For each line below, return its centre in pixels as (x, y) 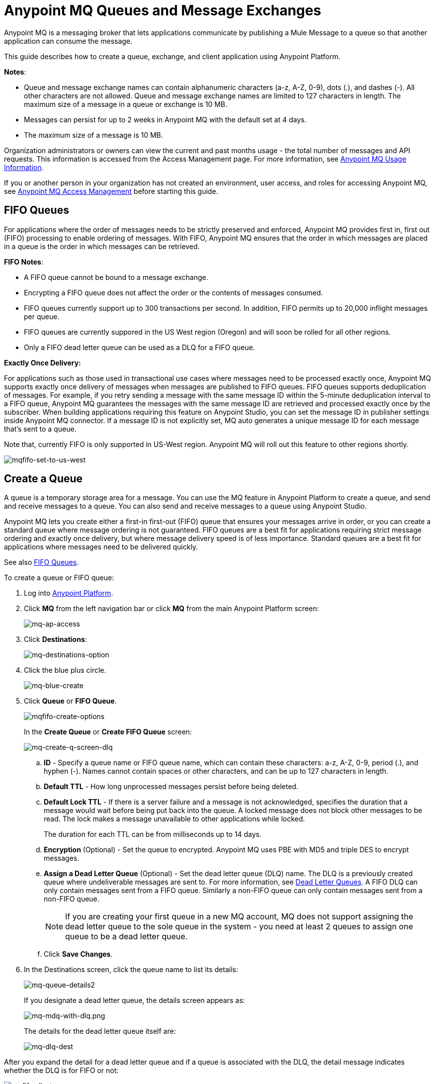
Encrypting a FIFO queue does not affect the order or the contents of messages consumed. (174, 292)
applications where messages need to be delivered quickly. (101, 547)
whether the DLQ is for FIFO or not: (61, 1071)
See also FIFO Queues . (42, 562)
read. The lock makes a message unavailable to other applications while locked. (174, 819)
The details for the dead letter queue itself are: (100, 1031)
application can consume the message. (68, 41)
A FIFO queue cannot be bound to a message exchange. (116, 277)
